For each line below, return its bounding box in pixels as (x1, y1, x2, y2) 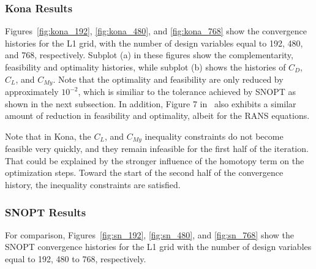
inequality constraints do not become (145, 129, 284, 142)
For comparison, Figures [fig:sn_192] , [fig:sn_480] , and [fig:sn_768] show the (5, 228, 295, 241)
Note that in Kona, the (5, 129, 91, 142)
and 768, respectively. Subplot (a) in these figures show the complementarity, (5, 48, 293, 61)
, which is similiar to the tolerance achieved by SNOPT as (78, 85, 296, 98)
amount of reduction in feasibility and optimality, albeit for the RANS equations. (5, 109, 310, 122)
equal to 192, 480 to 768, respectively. (5, 252, 146, 265)
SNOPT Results (5, 204, 86, 219)
